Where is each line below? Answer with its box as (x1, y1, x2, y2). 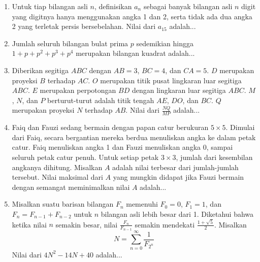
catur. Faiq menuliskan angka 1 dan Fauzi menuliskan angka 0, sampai (12, 142, 233, 152)
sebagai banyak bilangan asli (143, 1, 233, 11)
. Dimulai (225, 122, 255, 133)
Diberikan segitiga (12, 64, 69, 75)
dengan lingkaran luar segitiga (132, 85, 226, 95)
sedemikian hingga (136, 38, 193, 48)
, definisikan (94, 1, 132, 11)
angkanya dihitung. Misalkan (12, 161, 103, 172)
